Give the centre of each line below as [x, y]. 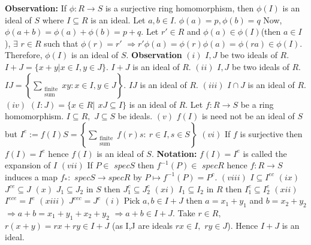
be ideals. [135, 116]
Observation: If [36, 8]
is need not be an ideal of [248, 116]
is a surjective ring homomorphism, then [179, 8]
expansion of [28, 165]
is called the [265, 153]
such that [61, 43]
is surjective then [271, 133]
